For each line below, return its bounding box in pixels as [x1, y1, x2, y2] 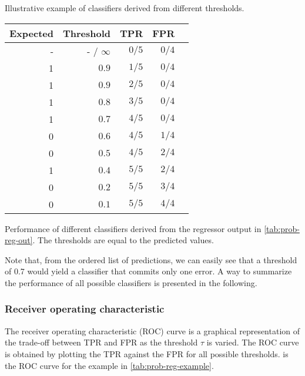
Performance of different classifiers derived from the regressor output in [5, 222, 262, 234]
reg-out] [5, 234, 33, 246]
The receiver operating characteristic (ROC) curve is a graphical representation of [5, 324, 300, 337]
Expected [9, 26, 53, 40]
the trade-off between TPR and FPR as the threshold [5, 336, 198, 348]
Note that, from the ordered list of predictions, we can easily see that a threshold [5, 253, 297, 266]
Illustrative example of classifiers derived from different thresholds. [5, 2, 244, 14]
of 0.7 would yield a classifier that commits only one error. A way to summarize [5, 265, 292, 277]
